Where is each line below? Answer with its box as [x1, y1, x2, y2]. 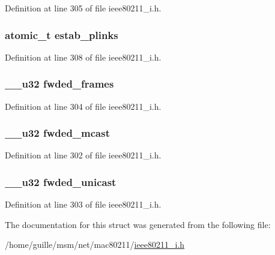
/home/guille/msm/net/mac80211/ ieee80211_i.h [5, 238, 185, 251]
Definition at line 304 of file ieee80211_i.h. [5, 100, 162, 112]
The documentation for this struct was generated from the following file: [5, 218, 271, 230]
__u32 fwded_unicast [5, 174, 116, 189]
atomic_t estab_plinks [5, 27, 118, 42]
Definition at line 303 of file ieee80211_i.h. [5, 198, 162, 211]
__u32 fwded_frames [5, 76, 114, 91]
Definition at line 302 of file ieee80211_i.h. [5, 149, 162, 161]
